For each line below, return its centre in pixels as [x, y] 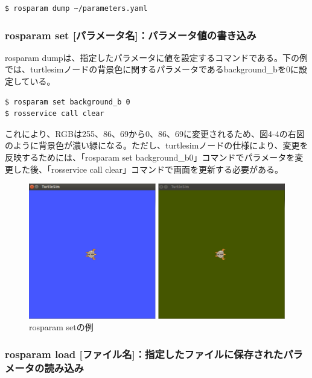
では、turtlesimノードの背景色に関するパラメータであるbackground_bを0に [152, 69]
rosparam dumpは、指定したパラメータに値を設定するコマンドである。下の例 [157, 57]
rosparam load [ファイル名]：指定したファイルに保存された [144, 354]
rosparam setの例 [61, 327]
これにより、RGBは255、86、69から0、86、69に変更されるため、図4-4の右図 [155, 133]
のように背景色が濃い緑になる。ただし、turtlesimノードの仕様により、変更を [157, 145]
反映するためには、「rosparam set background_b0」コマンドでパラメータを [150, 157]
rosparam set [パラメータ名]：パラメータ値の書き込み [131, 35]
